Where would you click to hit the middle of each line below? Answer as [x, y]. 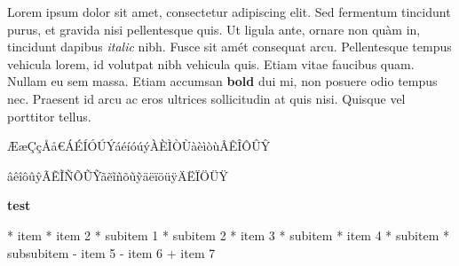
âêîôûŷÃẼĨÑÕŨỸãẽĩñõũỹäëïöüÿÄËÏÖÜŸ [118, 175]
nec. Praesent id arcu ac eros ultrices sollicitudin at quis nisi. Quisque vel [206, 98]
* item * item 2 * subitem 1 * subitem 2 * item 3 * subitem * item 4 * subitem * [228, 235]
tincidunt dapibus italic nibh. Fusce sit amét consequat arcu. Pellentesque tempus [229, 47]
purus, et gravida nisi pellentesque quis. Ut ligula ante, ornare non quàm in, [214, 29]
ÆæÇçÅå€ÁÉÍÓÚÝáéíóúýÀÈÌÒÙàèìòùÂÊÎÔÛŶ [139, 146]
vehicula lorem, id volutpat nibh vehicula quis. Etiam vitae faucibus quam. [211, 63]
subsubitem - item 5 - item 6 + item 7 [111, 252]
